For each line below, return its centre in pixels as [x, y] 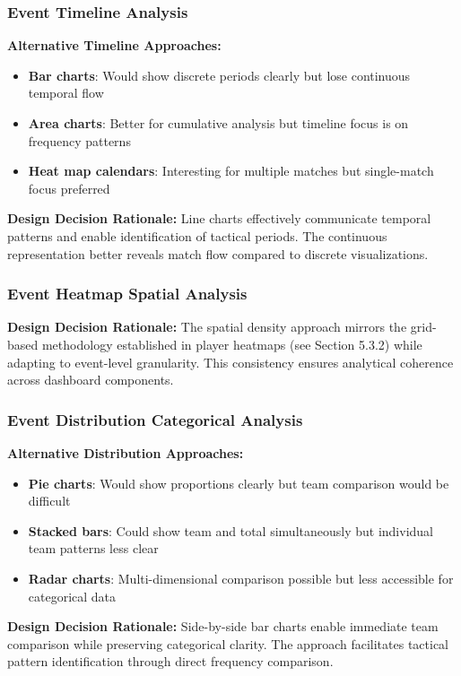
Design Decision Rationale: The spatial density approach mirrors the [207, 327]
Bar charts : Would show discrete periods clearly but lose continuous [219, 75]
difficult [49, 501]
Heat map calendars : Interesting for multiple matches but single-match [231, 171]
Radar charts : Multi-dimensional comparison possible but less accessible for [241, 578]
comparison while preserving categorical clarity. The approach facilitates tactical [228, 643]
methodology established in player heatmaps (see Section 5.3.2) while [232, 344]
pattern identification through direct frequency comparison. [170, 661]
